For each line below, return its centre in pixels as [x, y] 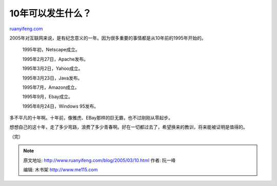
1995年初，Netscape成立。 [51, 50]
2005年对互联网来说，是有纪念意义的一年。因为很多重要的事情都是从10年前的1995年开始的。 [108, 38]
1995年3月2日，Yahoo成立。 [53, 69]
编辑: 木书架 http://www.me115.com [61, 170]
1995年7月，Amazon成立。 [51, 87]
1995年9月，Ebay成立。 [47, 97]
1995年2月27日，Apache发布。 [55, 59]
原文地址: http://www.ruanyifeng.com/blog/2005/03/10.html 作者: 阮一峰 [100, 160]
